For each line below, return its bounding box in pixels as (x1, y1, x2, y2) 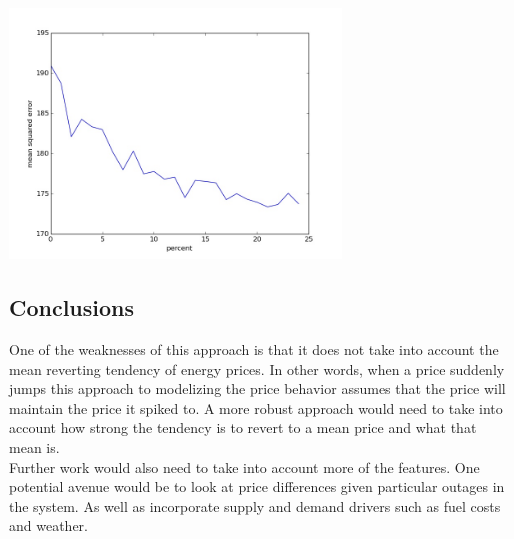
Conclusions (9, 292, 135, 323)
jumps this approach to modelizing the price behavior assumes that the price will (9, 378, 506, 399)
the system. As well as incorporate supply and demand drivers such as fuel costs (9, 495, 501, 516)
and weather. (9, 515, 88, 536)
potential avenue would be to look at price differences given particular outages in (9, 476, 505, 497)
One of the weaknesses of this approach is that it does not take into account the (9, 339, 499, 360)
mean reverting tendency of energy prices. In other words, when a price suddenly (9, 358, 505, 379)
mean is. (9, 436, 60, 457)
